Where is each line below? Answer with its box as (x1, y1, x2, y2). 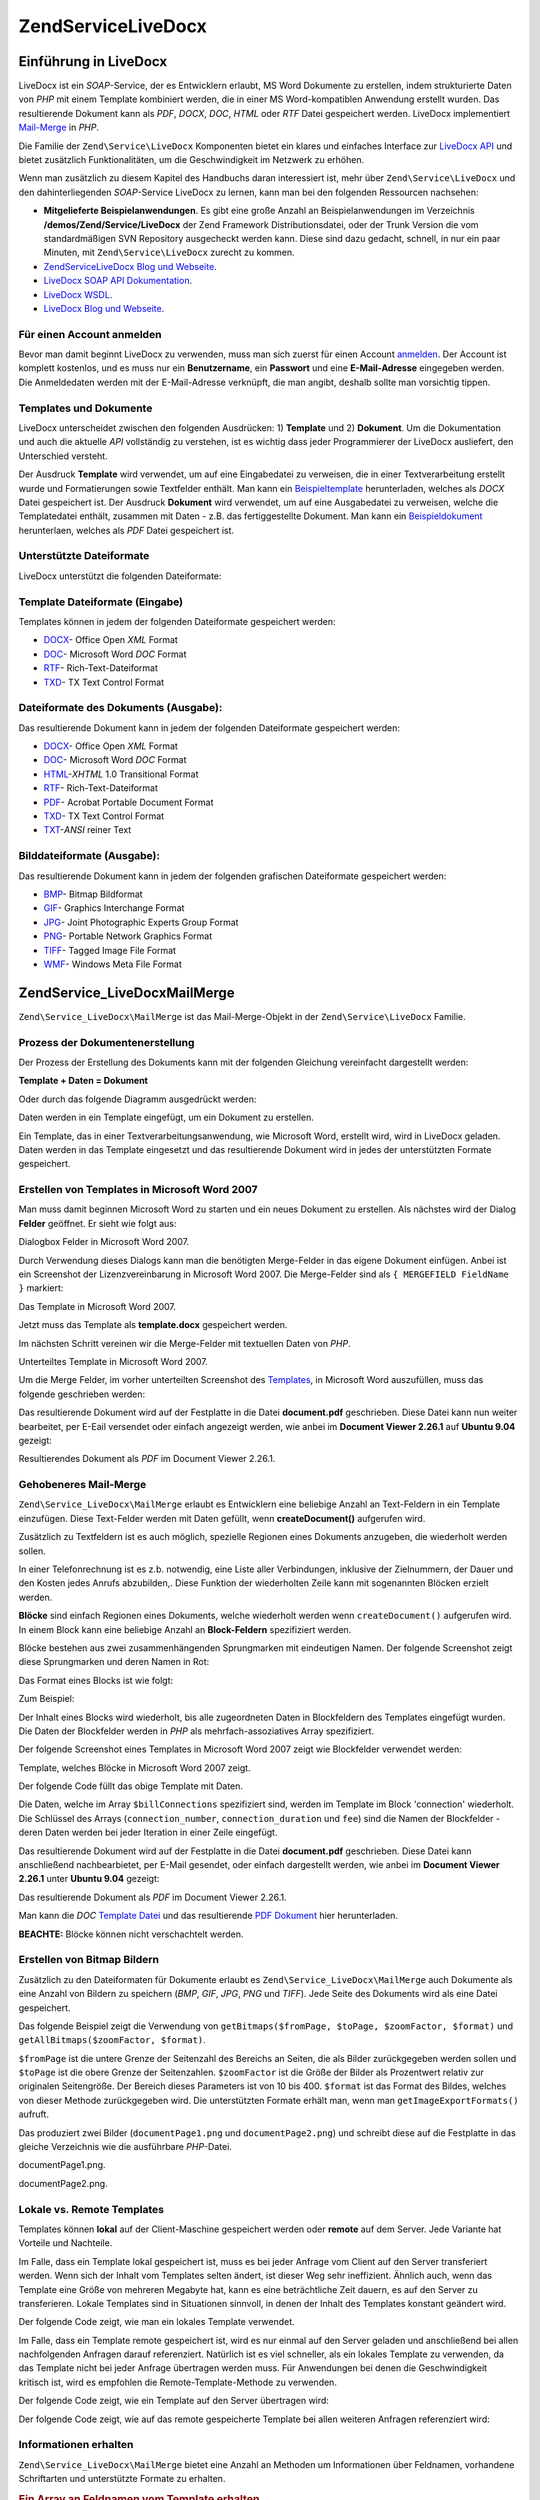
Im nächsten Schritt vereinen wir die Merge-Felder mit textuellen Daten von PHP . (18, 1337, 351, 1349)
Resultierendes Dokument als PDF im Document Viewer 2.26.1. (18, 1453, 276, 1465)
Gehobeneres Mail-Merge (18, 1478, 147, 1492)
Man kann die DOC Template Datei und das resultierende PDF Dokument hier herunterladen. (18, 1910, 399, 1922)
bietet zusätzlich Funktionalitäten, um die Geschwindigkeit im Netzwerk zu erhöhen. (18, 154, 365, 166)
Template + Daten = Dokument (18, 1075, 149, 1087)
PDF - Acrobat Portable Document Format (43, 796, 214, 808)
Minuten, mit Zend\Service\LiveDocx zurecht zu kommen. (43, 246, 295, 259)
